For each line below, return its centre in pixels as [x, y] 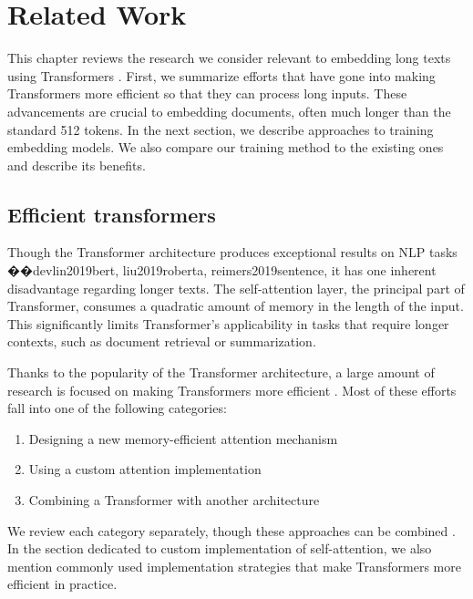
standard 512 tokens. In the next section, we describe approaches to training [221, 129]
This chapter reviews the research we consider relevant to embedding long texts [229, 58]
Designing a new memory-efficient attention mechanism [183, 438]
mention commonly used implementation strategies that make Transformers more [234, 566]
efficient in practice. [62, 584]
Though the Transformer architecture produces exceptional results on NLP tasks [232, 252]
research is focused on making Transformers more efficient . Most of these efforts [232, 390]
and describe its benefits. [77, 165]
